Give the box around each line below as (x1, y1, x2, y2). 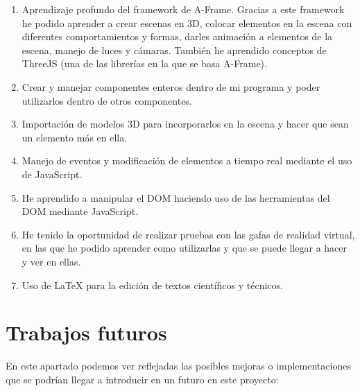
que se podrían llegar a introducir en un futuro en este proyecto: (6, 372, 279, 386)
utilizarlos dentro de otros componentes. (22, 93, 192, 107)
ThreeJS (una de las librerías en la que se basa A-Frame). (22, 56, 267, 71)
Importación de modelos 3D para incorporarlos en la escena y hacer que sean (22, 116, 349, 131)
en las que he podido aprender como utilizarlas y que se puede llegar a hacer (22, 241, 348, 255)
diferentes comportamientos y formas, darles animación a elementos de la (22, 29, 333, 44)
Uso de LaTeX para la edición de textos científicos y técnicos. (22, 277, 283, 292)
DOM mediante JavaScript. (22, 204, 139, 218)
